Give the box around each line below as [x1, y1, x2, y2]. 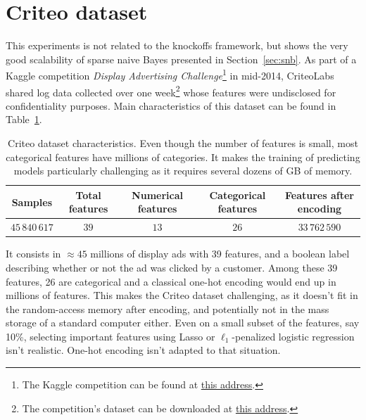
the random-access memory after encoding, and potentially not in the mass [6, 301, 329, 316]
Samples [11, 194, 52, 209]
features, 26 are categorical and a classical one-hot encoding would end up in [6, 274, 336, 288]
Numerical [132, 187, 183, 202]
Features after [284, 187, 354, 202]
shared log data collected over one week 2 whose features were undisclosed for [6, 82, 336, 99]
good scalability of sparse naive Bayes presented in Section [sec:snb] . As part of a [6, 51, 357, 66]
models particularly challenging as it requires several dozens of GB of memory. [13, 163, 353, 178]
